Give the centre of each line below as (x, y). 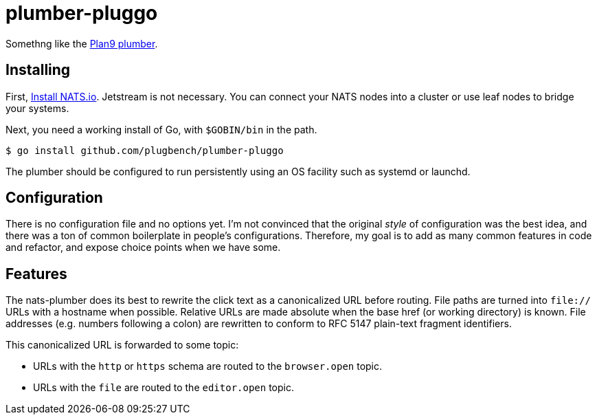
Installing (38, 70)
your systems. (37, 108)
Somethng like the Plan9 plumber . (82, 43)
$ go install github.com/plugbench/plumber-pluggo (145, 150)
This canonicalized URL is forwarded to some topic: (122, 345)
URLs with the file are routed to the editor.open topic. (164, 388)
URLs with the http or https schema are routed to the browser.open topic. (208, 366)
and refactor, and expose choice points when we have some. (143, 247)
